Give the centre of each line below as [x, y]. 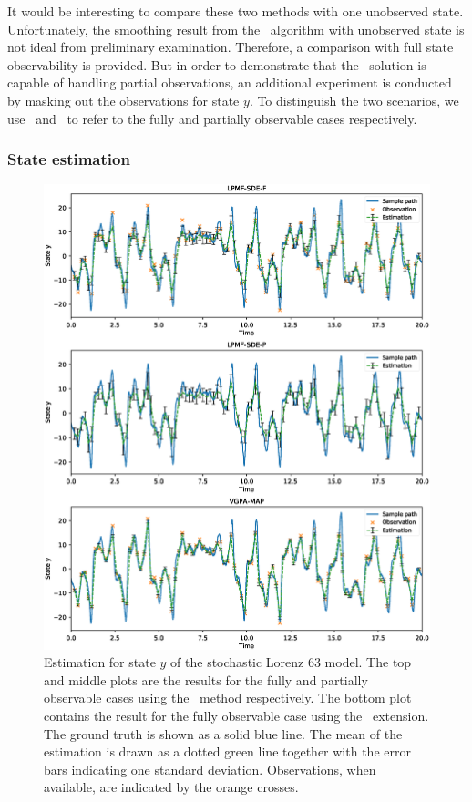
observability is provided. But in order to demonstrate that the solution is [217, 64]
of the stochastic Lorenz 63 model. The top [291, 662]
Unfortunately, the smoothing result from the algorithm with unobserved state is [236, 29]
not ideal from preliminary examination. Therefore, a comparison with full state [231, 47]
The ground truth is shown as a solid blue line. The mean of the [223, 733]
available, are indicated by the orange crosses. [171, 787]
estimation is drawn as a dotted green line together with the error [227, 751]
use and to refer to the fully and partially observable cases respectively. [212, 118]
